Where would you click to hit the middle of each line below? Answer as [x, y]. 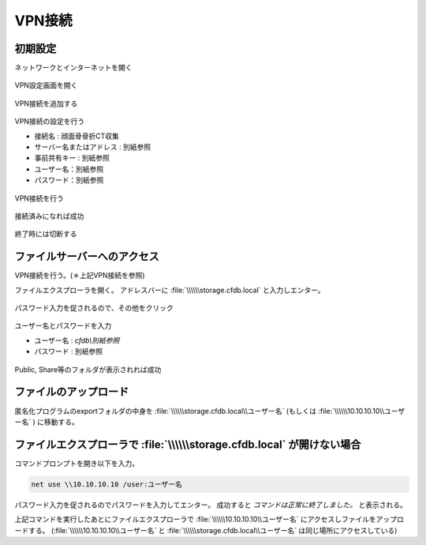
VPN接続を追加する [46, 103]
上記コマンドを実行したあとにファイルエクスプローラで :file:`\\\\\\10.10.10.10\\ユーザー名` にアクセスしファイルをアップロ [209, 519]
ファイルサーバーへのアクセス [87, 257]
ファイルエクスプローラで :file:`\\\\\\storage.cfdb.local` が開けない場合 [188, 444]
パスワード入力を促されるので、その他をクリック [94, 308]
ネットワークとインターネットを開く [73, 68]
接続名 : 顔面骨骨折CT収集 [77, 136]
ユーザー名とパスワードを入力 [63, 326]
